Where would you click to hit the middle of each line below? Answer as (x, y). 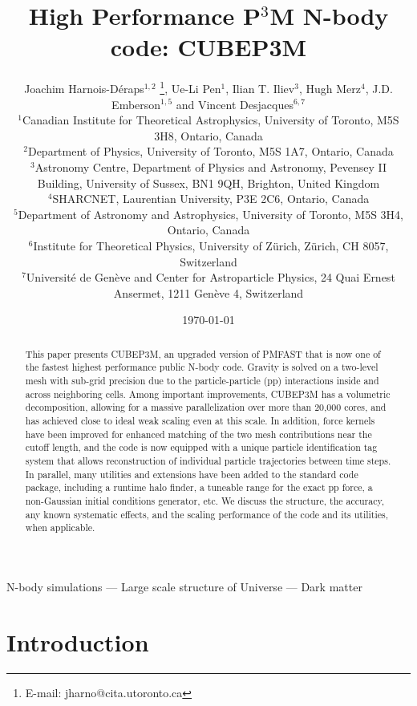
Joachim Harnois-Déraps (84, 88)
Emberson (136, 104)
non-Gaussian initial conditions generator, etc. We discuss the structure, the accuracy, (205, 500)
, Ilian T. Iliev (260, 88)
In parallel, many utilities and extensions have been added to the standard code (192, 474)
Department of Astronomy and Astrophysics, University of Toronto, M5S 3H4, (211, 214)
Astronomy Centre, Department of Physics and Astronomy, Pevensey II (211, 166)
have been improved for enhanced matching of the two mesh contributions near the (198, 434)
